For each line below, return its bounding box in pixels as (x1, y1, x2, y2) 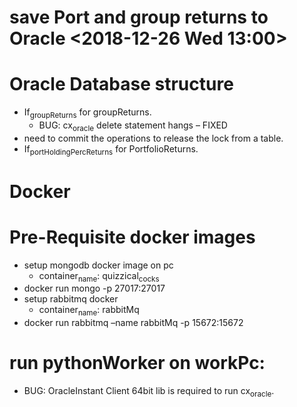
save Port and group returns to (9, 6, 269, 29)
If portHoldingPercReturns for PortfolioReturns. (23, 142, 199, 157)
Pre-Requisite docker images (9, 226, 256, 248)
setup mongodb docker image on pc (23, 259, 174, 271)
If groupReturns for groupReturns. (23, 106, 152, 120)
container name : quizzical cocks (38, 269, 160, 284)
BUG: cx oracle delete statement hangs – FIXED (38, 119, 228, 133)
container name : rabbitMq (38, 304, 140, 318)
